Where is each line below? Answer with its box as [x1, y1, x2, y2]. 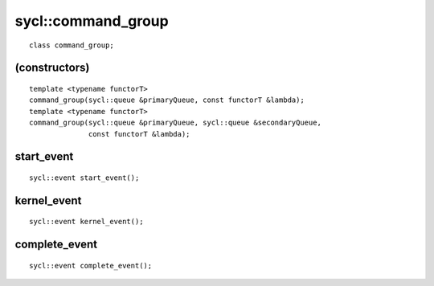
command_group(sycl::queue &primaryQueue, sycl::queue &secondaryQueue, [29, 118, 321, 128]
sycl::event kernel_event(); [29, 217, 144, 227]
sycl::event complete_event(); [29, 261, 153, 270]
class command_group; [29, 40, 114, 50]
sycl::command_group [14, 12, 169, 30]
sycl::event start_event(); [29, 173, 140, 182]
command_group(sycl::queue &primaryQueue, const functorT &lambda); [29, 96, 305, 104]
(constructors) [14, 61, 90, 75]
